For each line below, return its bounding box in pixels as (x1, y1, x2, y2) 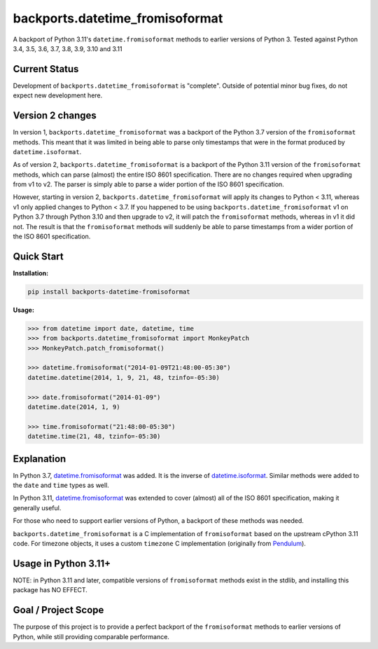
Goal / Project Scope (13, 604, 104, 616)
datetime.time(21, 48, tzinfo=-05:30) (27, 432, 161, 441)
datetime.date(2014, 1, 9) (27, 403, 120, 411)
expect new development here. (13, 91, 103, 100)
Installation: (13, 268, 49, 277)
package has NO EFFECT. (13, 586, 87, 594)
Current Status (13, 63, 79, 75)
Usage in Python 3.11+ (13, 557, 111, 569)
